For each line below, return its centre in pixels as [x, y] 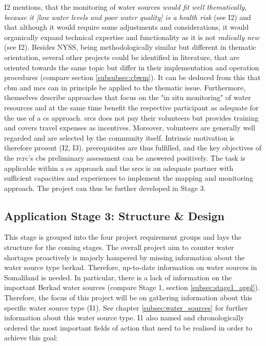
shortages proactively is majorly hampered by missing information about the [125, 257]
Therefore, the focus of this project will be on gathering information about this [128, 297]
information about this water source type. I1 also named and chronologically [124, 318]
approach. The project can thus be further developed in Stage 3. [105, 188]
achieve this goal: [31, 338]
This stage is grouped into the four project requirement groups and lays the [123, 237]
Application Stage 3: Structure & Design [115, 215]
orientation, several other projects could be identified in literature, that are [122, 57]
